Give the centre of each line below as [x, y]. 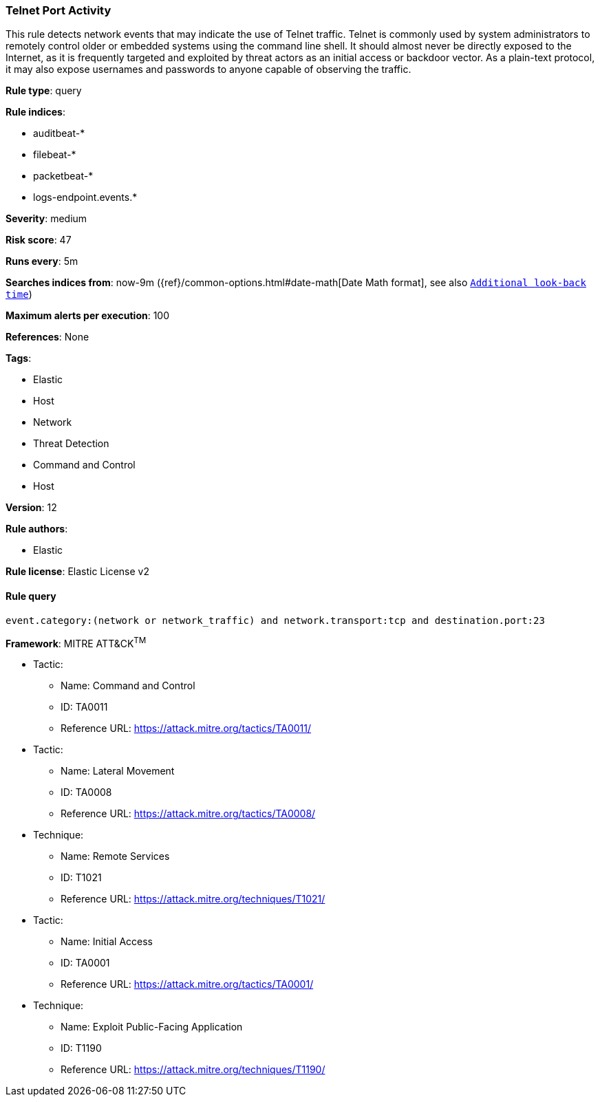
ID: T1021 [81, 878]
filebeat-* [55, 155]
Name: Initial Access [107, 942]
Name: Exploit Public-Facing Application [152, 1027]
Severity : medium [46, 219]
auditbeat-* [59, 133]
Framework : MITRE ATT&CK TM [76, 642]
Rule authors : [37, 529]
